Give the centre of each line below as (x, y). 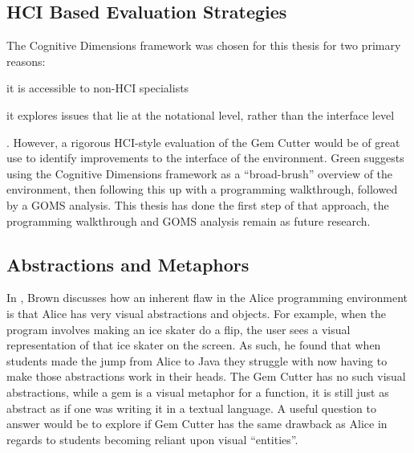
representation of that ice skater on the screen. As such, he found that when (194, 345)
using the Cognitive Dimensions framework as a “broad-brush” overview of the (200, 173)
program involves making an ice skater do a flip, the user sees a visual (179, 329)
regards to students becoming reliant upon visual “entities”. (152, 439)
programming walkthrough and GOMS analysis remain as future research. (189, 220)
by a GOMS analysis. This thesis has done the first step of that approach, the (198, 204)
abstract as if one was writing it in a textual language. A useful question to (191, 408)
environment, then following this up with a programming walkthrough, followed (202, 189)
